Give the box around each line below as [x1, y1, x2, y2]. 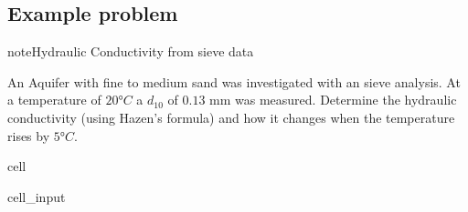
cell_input [7, 187, 66, 206]
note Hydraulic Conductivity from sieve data [7, 42, 254, 61]
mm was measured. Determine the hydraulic [209, 90, 457, 109]
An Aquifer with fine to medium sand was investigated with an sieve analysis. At [7, 72, 461, 91]
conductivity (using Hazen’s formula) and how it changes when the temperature [7, 107, 455, 126]
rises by [7, 126, 50, 145]
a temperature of [7, 90, 101, 109]
